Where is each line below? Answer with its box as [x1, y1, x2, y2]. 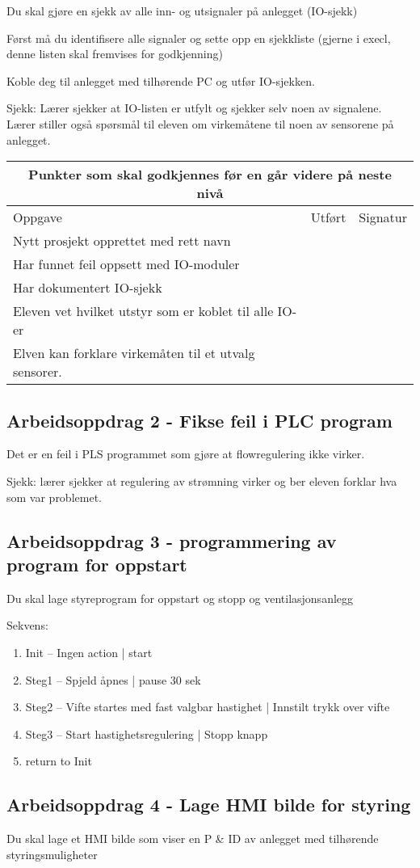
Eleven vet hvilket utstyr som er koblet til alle [13, 301, 274, 321]
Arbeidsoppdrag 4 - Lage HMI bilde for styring [6, 792, 411, 817]
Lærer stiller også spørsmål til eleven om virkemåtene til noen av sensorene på [6, 115, 394, 132]
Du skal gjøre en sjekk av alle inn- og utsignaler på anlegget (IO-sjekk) [6, 2, 358, 19]
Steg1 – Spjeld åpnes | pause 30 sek [25, 671, 201, 688]
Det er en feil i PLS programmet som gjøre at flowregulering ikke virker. [6, 445, 365, 462]
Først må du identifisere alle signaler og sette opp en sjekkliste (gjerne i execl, [6, 29, 391, 46]
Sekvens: [6, 617, 48, 634]
